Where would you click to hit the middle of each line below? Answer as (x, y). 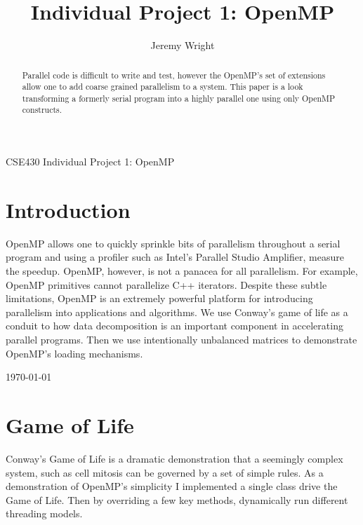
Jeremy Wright (183, 45)
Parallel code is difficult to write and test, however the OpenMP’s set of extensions (174, 75)
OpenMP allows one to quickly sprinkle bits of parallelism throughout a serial (173, 243)
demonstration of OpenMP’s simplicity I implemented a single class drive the (172, 486)
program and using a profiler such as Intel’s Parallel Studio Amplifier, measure (175, 257)
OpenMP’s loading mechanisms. (74, 353)
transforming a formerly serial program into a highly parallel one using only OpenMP (179, 98)
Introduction (68, 209)
